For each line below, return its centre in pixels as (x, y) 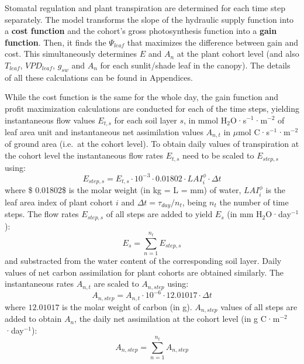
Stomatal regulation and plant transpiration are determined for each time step (145, 8)
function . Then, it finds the (56, 42)
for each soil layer (146, 120)
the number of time (254, 202)
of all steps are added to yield (159, 214)
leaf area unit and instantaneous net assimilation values (104, 132)
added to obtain (33, 319)
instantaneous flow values (50, 120)
